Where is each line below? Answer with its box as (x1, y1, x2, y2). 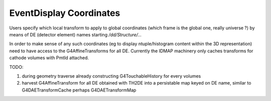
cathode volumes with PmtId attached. (9, 55, 89, 61)
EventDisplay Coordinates (9, 7, 120, 18)
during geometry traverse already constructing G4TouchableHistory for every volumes (22, 73, 201, 79)
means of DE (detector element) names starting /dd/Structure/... (9, 31, 142, 37)
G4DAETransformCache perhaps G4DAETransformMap (22, 87, 137, 93)
